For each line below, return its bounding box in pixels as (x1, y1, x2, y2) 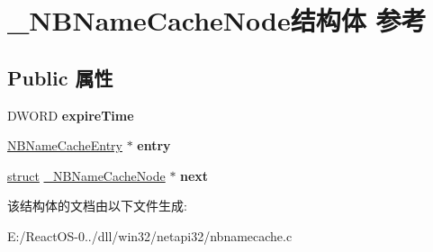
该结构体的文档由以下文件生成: (7, 196, 187, 215)
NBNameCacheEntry (7, 136, 122, 155)
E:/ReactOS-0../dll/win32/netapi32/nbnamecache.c (7, 226, 293, 245)
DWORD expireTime (7, 105, 134, 124)
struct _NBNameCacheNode (7, 166, 166, 184)
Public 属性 (7, 63, 113, 91)
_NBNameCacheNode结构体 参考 (7, 2, 427, 39)
